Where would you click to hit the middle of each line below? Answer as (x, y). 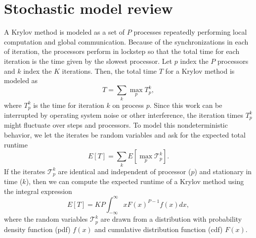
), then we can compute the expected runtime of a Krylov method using (135, 181)
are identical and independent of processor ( (125, 171)
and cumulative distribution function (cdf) (159, 229)
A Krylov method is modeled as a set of (64, 32)
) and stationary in (223, 171)
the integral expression (38, 191)
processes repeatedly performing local (190, 32)
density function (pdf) (37, 229)
